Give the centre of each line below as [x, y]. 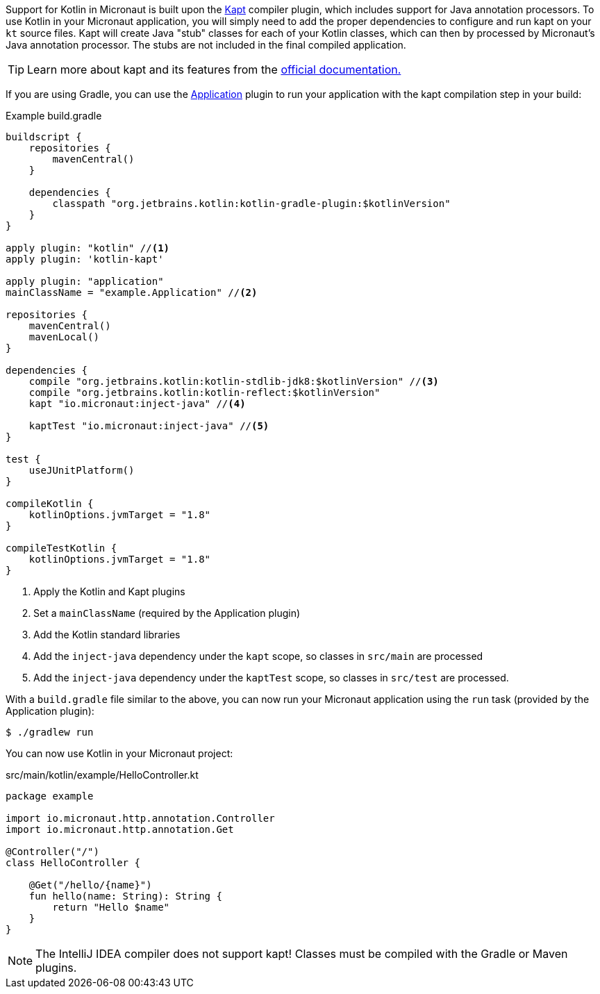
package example [50, 796]
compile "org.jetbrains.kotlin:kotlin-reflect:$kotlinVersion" [205, 392]
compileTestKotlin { [61, 548]
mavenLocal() [64, 337]
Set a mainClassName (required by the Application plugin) [167, 613]
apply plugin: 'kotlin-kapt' [85, 259]
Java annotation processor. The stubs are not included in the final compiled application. [206, 45]
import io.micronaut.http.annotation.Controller [140, 818]
